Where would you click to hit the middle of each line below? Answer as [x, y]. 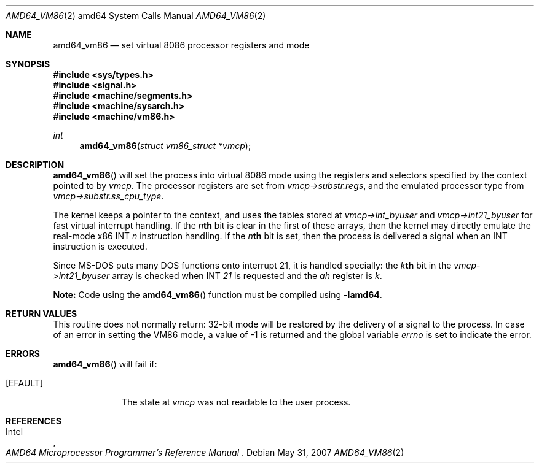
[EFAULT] [25, 383]
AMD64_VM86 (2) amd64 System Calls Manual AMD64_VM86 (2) [136, 16]
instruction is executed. [100, 246]
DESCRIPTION [35, 165]
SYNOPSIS [28, 64]
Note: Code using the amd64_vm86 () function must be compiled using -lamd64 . [218, 295]
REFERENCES [33, 421]
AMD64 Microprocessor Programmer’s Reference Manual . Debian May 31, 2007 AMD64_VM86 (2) [205, 452]
